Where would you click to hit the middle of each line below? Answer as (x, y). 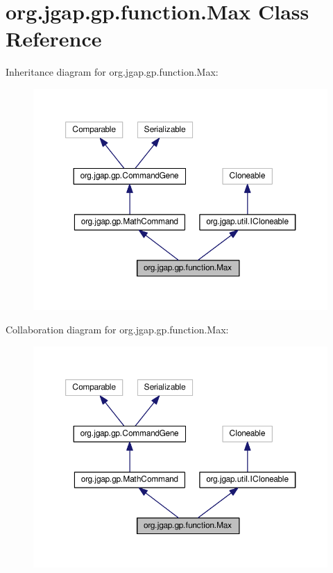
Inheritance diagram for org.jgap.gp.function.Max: (112, 72)
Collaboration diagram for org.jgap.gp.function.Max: (117, 330)
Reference (54, 39)
